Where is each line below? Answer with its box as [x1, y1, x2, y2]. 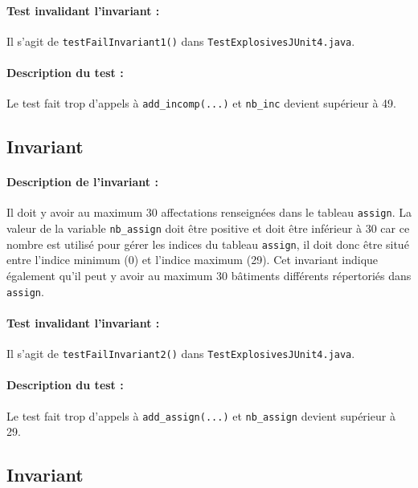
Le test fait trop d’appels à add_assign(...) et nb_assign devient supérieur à [6, 407, 395, 424]
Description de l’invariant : [6, 173, 158, 190]
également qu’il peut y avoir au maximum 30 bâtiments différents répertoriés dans [6, 267, 412, 284]
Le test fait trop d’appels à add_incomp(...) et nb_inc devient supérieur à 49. [6, 95, 396, 112]
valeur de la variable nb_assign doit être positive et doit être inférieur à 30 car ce [6, 220, 410, 237]
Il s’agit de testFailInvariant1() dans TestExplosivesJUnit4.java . [6, 32, 355, 49]
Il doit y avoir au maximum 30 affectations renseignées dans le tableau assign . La [6, 204, 412, 221]
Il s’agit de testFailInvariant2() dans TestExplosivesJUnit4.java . [6, 345, 355, 362]
